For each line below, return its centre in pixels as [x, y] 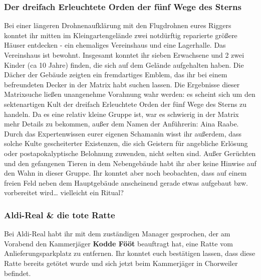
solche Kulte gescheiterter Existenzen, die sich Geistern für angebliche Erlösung [126, 143]
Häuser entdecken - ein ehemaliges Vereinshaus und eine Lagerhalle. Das [115, 45]
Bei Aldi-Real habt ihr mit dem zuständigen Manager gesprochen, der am [117, 234]
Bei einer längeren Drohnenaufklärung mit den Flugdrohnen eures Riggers [118, 25]
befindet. [18, 273]
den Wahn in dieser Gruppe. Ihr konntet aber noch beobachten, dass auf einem [125, 173]
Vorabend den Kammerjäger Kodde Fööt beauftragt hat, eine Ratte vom [118, 243]
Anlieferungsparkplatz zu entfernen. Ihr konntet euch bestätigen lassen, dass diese [130, 253]
